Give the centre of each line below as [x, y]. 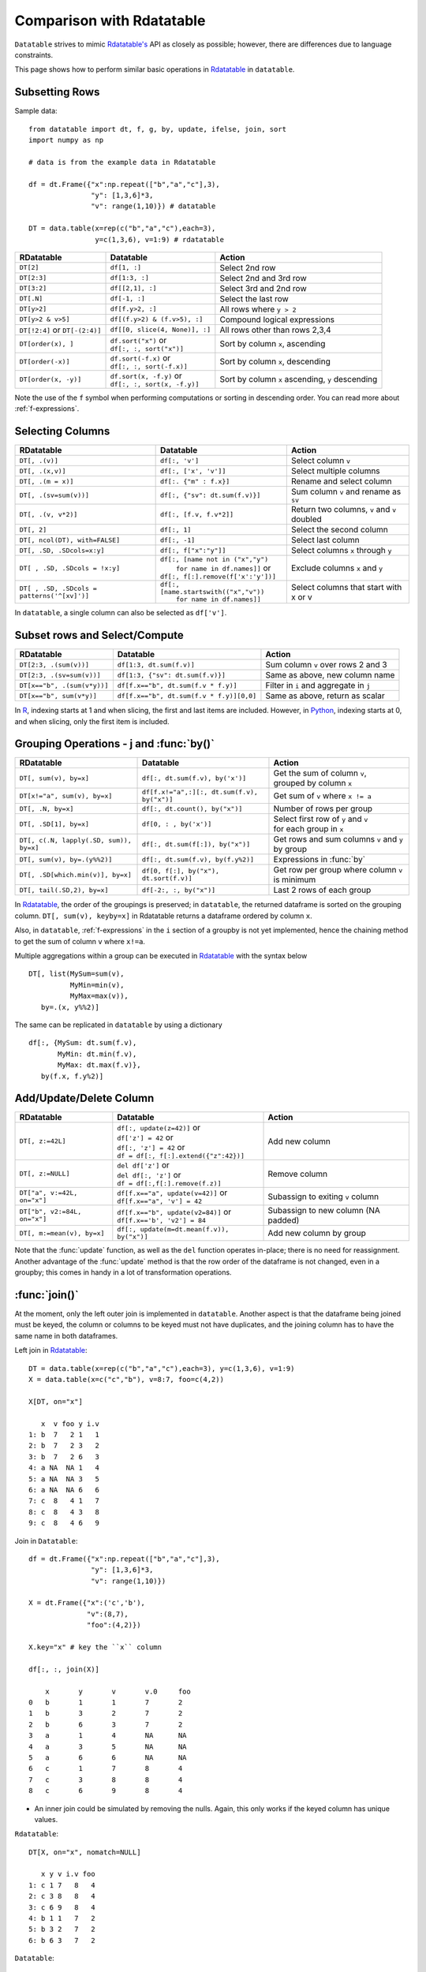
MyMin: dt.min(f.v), [97, 1054]
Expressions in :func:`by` [319, 860]
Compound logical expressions [277, 319]
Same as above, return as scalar [325, 696]
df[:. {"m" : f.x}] [195, 481]
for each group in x [308, 829]
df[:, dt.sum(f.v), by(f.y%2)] [198, 859]
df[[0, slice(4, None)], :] [161, 330]
